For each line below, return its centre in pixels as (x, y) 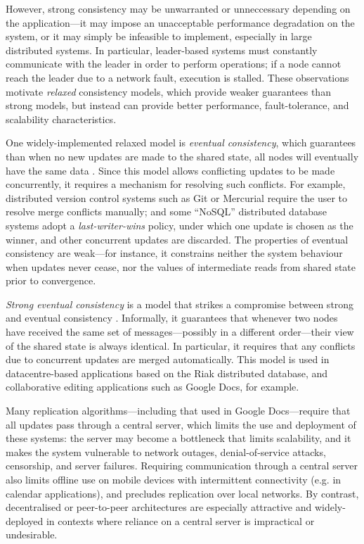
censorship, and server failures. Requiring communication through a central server (182, 466)
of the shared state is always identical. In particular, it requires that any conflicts (181, 345)
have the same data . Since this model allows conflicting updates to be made (170, 170)
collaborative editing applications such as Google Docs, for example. (152, 387)
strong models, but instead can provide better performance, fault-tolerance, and (177, 105)
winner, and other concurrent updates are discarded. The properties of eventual (177, 239)
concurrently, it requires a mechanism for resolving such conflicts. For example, (176, 184)
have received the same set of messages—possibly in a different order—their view (180, 332)
